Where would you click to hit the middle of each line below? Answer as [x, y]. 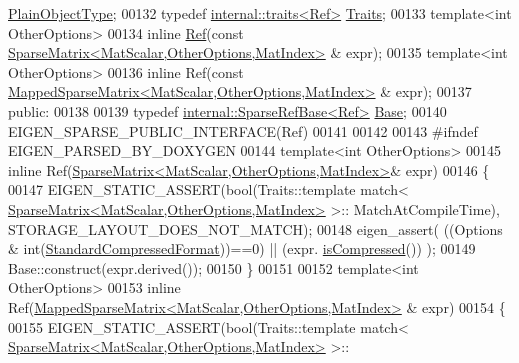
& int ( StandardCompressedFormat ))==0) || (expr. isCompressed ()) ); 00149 [242, 248]
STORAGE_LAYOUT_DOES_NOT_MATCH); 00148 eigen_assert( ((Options [255, 228]
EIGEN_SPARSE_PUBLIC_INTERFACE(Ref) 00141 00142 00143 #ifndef [243, 130]
